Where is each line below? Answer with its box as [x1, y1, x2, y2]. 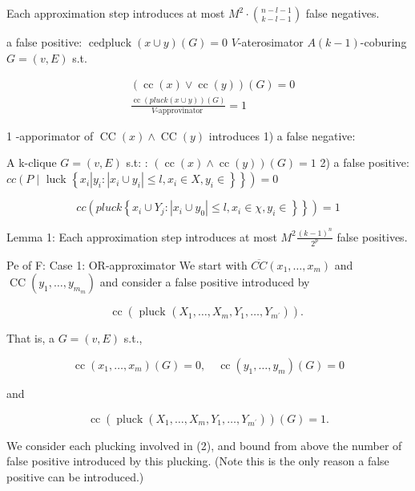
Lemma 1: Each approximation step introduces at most [6, 228, 277, 245]
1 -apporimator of [6, 127, 94, 144]
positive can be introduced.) [6, 468, 144, 485]
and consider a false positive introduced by [99, 274, 310, 290]
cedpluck [88, 38, 132, 49]
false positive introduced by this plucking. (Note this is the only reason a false [6, 452, 389, 469]
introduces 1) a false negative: [208, 127, 356, 144]
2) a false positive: [320, 154, 409, 171]
